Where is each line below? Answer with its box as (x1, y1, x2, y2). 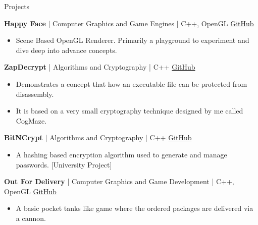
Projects (4, 1, 30, 11)
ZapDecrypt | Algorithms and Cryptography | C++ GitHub (4, 62, 195, 72)
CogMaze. (16, 115, 47, 126)
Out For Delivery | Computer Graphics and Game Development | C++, (4, 176, 234, 187)
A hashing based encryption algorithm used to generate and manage (16, 149, 227, 159)
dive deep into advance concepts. (16, 44, 117, 55)
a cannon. (16, 212, 46, 223)
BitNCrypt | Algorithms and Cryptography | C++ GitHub (4, 132, 192, 143)
